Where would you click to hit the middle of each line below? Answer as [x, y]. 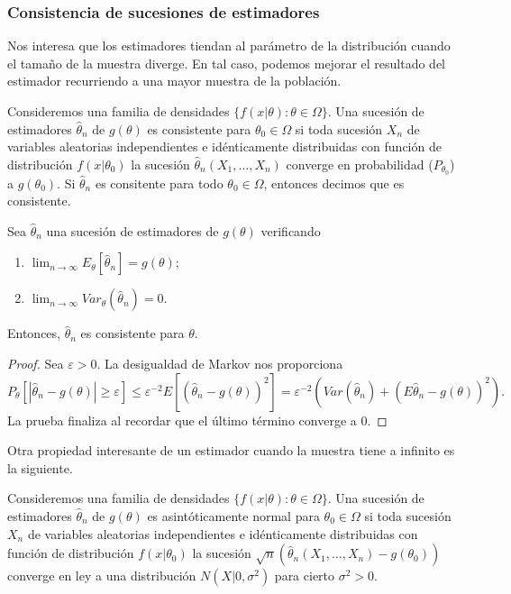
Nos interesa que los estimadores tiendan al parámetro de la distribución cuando [229, 46]
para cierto [305, 576]
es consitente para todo [159, 183]
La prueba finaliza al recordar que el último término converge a [182, 420]
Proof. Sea [36, 364]
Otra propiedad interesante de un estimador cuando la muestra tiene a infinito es [231, 450]
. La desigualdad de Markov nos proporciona [220, 364]
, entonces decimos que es [334, 183]
